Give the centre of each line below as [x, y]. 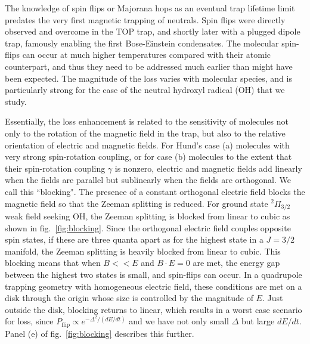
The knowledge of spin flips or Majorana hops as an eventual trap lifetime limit [150, 8]
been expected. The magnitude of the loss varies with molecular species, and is [148, 78]
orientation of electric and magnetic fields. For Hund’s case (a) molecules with [147, 145]
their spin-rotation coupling [55, 168]
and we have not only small [179, 321]
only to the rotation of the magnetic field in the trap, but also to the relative [145, 133]
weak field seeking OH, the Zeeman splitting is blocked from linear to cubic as [148, 216]
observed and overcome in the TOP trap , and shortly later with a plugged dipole [153, 31]
